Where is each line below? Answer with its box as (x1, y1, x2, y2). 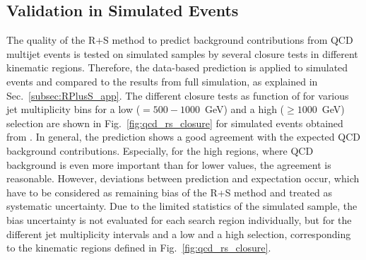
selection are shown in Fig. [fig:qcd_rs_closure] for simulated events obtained (6, 115, 343, 130)
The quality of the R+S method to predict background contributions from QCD (6, 32, 353, 47)
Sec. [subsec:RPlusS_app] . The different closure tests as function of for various (6, 88, 349, 102)
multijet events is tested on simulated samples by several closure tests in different (6, 46, 358, 61)
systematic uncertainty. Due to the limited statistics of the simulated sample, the (6, 199, 358, 213)
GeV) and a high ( (204, 102, 285, 117)
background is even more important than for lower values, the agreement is (6, 157, 331, 172)
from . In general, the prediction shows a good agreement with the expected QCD (6, 129, 360, 144)
